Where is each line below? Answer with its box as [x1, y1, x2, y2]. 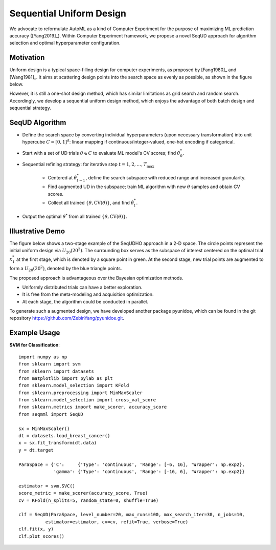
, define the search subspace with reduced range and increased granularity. [85, 174, 246, 180]
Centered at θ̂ [48, 174, 77, 180]
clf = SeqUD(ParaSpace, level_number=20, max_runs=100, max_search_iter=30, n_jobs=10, [18, 512, 245, 518]
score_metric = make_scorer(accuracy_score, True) [18, 490, 148, 496]
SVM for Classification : [9, 342, 60, 348]
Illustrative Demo [9, 227, 65, 235]
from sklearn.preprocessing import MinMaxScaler [18, 390, 143, 396]
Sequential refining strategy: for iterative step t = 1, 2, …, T [22, 161, 147, 168]
